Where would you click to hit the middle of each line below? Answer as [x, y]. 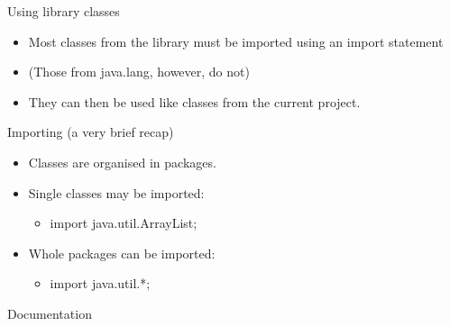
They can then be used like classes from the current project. [194, 101]
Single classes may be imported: [116, 192]
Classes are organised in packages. [122, 162]
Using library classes [64, 11]
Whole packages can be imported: [122, 253]
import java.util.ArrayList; [124, 223]
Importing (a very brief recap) [91, 132]
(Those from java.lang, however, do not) [139, 72]
